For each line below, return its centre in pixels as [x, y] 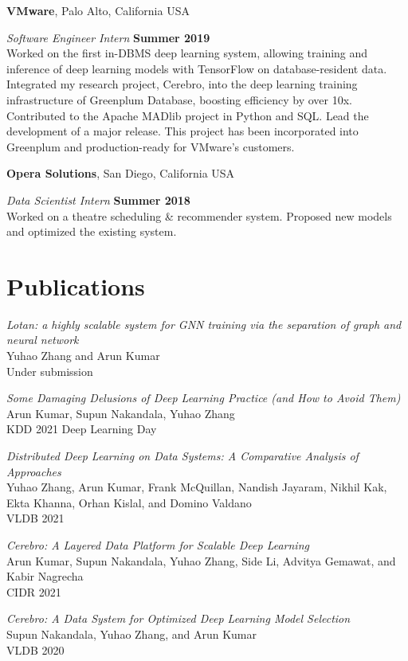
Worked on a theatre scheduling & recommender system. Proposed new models [199, 215]
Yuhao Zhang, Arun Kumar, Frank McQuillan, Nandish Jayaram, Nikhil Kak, [197, 487]
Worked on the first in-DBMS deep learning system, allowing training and [187, 53]
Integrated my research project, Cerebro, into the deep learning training [182, 84]
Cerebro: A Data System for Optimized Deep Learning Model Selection [178, 618]
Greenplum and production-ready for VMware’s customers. [151, 146]
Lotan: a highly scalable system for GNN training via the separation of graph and [204, 324]
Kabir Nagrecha [45, 576]
